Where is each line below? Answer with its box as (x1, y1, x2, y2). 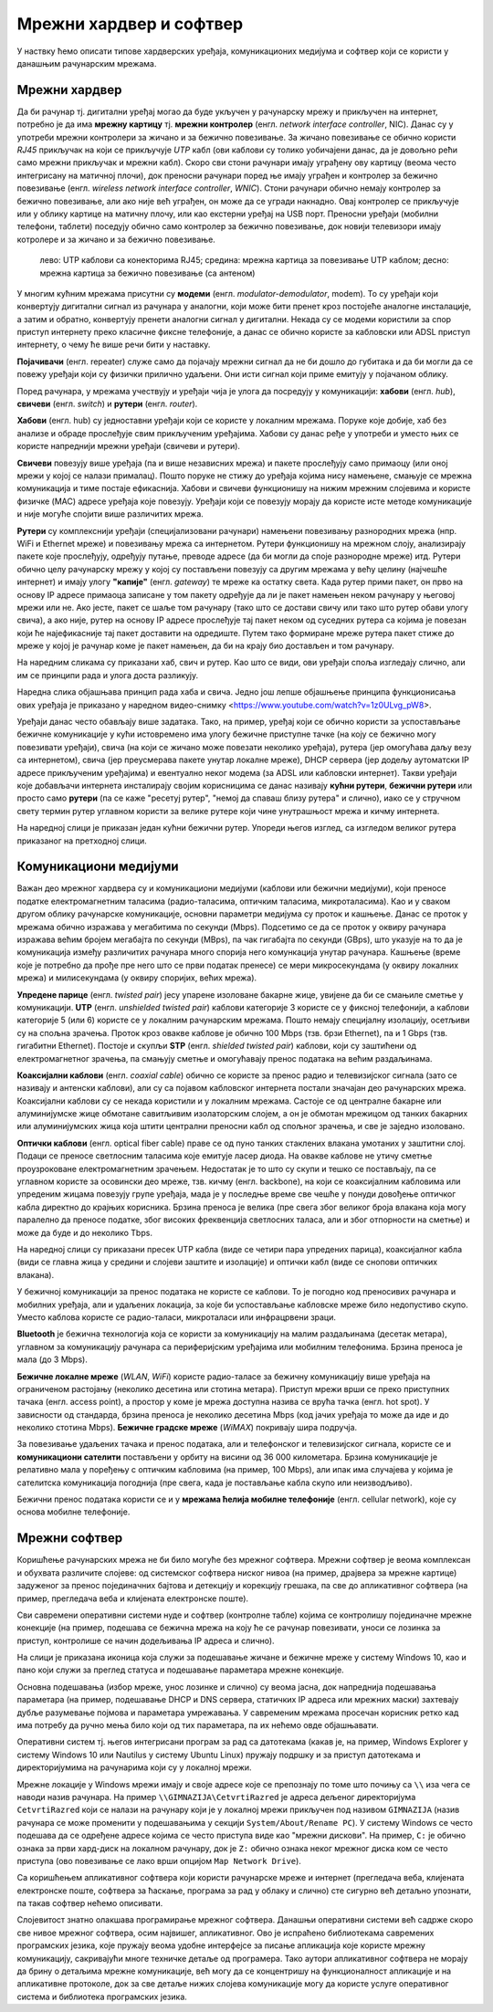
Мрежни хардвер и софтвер (16, 14, 244, 34)
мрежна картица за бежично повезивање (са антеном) (39, 267, 256, 278)
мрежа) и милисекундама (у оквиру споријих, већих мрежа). (16, 972, 257, 983)
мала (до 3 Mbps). (16, 1354, 89, 1365)
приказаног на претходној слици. (16, 835, 147, 846)
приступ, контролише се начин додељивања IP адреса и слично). (16, 1635, 275, 1646)
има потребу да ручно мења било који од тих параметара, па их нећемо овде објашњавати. (16, 1720, 379, 1731)
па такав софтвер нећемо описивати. (16, 1898, 163, 1909)
